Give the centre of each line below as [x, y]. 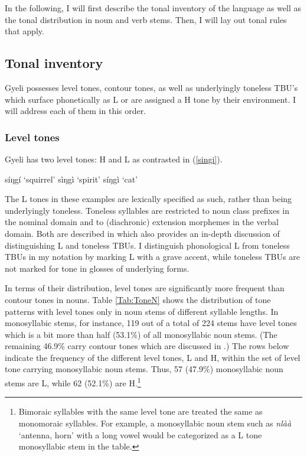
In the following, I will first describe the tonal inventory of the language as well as [153, 8]
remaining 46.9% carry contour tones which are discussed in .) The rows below [147, 346]
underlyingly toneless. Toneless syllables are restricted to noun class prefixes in [147, 210]
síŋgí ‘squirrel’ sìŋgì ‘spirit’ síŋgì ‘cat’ [71, 179]
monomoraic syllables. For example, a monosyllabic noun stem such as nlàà [155, 423]
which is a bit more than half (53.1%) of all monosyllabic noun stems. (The [141, 334]
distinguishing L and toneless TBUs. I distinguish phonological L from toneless [147, 245]
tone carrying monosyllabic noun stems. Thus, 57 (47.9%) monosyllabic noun [144, 369]
